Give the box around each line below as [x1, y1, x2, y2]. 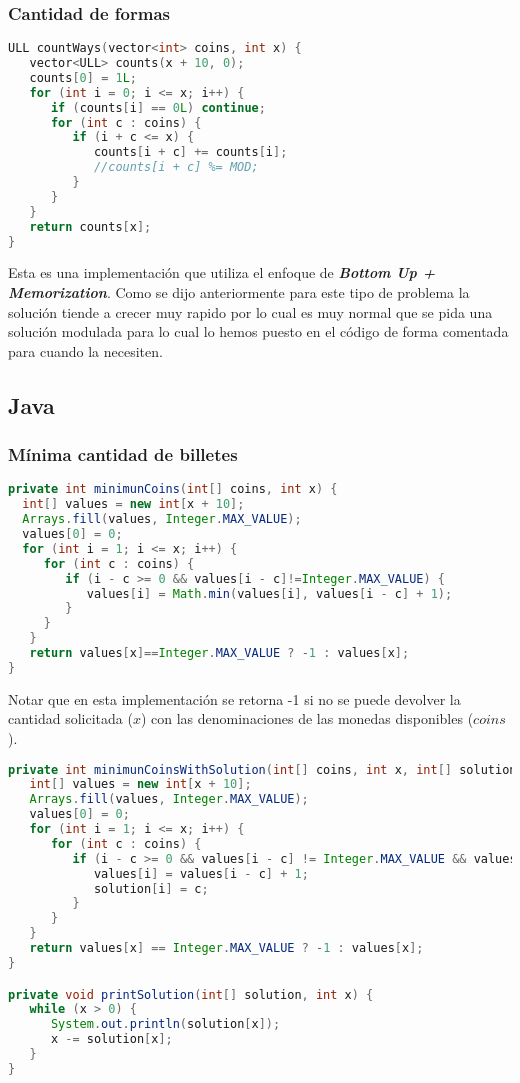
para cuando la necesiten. [8, 340, 163, 361]
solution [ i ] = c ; [93, 881, 209, 896]
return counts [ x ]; [29, 219, 152, 234]
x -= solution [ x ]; [50, 1032, 173, 1047]
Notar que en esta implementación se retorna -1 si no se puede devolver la [8, 688, 461, 709]
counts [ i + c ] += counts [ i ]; [93, 145, 288, 160]
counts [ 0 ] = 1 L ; [29, 70, 137, 85]
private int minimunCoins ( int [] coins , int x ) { [8, 482, 338, 497]
